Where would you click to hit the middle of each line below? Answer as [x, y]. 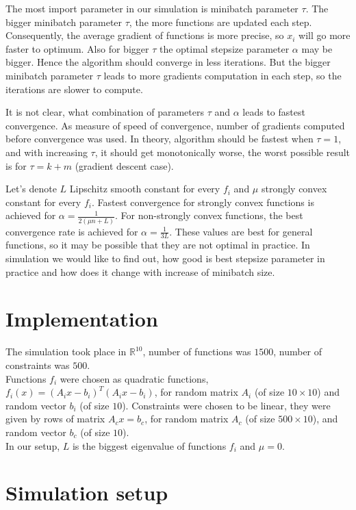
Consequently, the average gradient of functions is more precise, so [145, 35]
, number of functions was [197, 352]
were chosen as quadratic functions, [134, 378]
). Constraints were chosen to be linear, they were [226, 405]
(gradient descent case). [124, 165]
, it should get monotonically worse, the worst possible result [222, 152]
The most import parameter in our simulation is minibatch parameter [152, 8]
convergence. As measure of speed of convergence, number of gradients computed [175, 125]
